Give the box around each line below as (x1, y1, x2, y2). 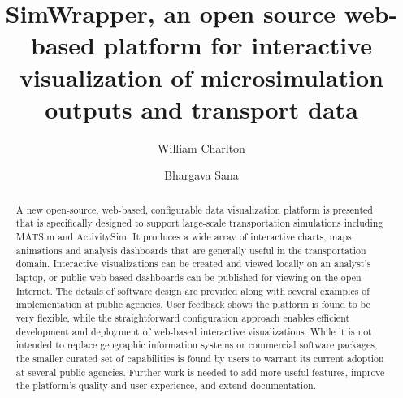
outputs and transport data (45, 92, 358, 125)
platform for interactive (103, 28, 373, 62)
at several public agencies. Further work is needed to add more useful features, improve (15, 365, 385, 379)
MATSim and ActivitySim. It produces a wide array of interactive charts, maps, (15, 229, 355, 243)
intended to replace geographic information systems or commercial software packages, (15, 338, 378, 352)
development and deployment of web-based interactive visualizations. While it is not (15, 324, 372, 338)
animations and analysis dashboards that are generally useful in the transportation (15, 243, 366, 257)
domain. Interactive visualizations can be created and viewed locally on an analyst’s (15, 257, 371, 270)
